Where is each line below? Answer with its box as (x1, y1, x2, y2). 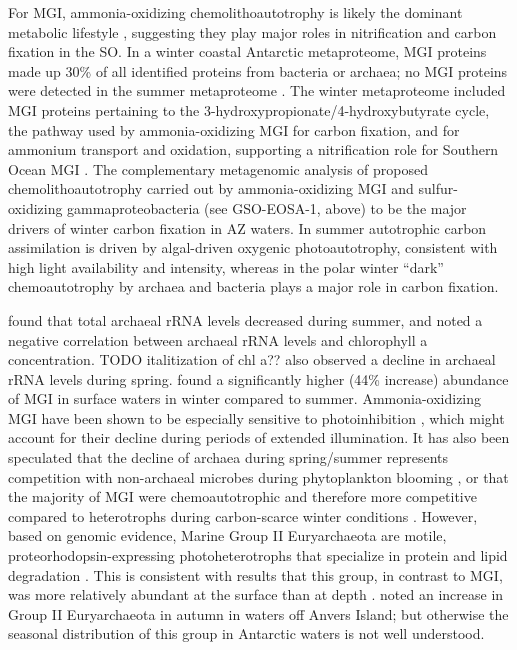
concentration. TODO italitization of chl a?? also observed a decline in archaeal (8, 349, 496, 370)
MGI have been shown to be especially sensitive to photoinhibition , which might (8, 407, 505, 428)
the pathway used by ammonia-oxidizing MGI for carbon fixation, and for (8, 119, 460, 140)
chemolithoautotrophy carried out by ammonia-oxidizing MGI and (8, 178, 414, 199)
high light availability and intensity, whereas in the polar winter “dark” (8, 256, 444, 277)
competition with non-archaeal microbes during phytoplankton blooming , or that (8, 466, 509, 487)
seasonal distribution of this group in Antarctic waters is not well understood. (8, 623, 485, 644)
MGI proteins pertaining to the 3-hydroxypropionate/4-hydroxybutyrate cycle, (8, 99, 490, 120)
